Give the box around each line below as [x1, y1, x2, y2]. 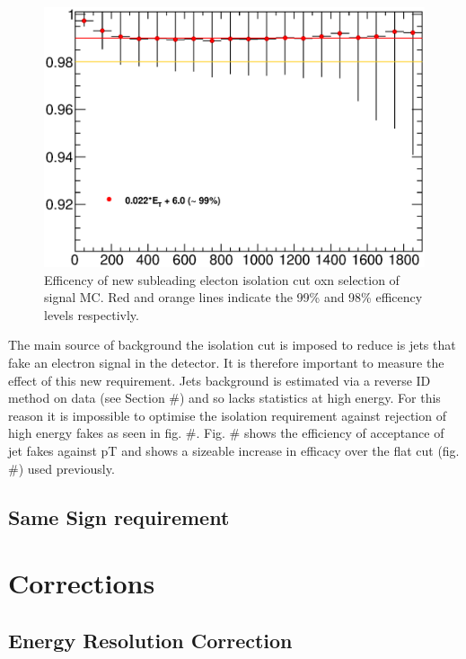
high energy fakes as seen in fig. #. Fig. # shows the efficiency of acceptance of [8, 423, 444, 442]
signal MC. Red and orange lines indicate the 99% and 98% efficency [44, 288, 423, 307]
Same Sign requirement [8, 503, 230, 530]
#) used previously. [8, 459, 115, 477]
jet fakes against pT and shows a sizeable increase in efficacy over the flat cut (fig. [8, 441, 460, 459]
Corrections [8, 565, 155, 601]
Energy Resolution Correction [8, 626, 293, 654]
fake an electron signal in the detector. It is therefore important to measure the [8, 352, 444, 371]
